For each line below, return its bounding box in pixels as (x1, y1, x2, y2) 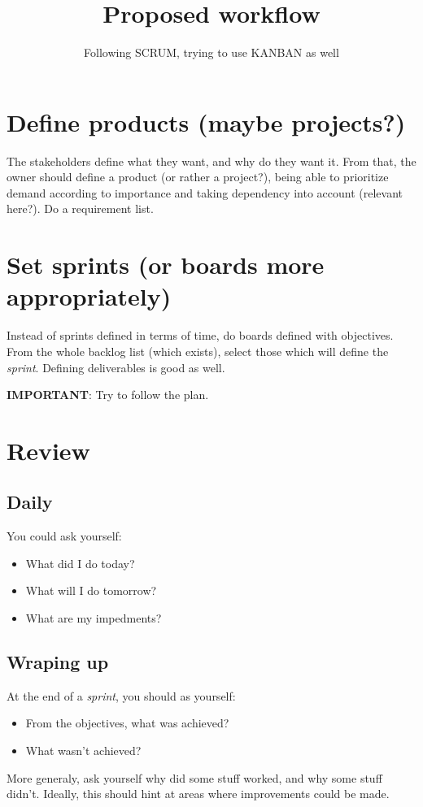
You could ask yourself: (7, 527, 122, 545)
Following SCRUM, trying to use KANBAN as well (84, 44, 339, 61)
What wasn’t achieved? (25, 742, 142, 759)
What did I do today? (25, 554, 135, 571)
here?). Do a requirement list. (7, 200, 154, 217)
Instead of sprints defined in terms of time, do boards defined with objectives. (7, 327, 394, 344)
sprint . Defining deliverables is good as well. (7, 358, 225, 375)
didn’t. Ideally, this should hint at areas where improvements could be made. (7, 785, 390, 802)
